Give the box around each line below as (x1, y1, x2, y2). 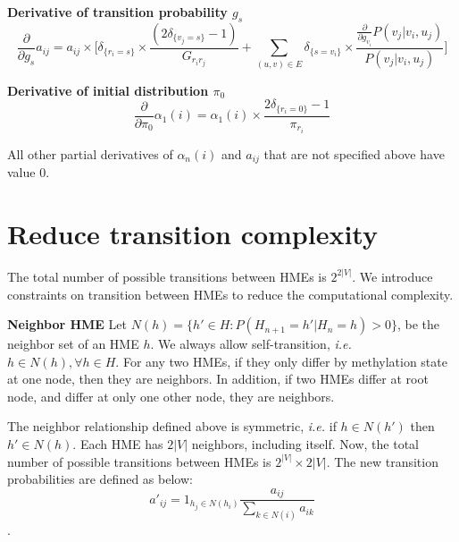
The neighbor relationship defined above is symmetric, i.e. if (7, 417, 337, 436)
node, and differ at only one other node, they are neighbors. (7, 386, 335, 405)
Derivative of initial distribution (7, 80, 209, 99)
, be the (396, 315, 440, 334)
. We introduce (352, 267, 433, 285)
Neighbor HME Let (7, 315, 127, 334)
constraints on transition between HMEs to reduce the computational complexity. (7, 284, 454, 303)
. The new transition (326, 452, 438, 470)
